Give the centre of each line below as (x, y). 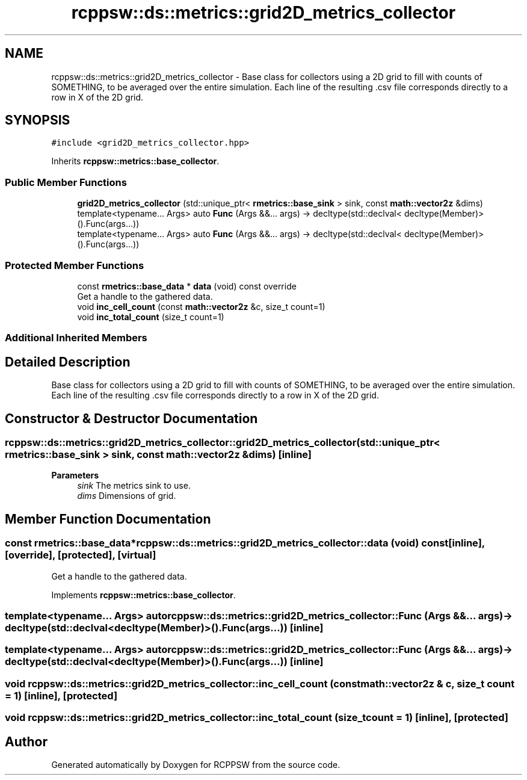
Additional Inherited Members (76, 338)
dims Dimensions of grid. (127, 496)
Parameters (75, 475)
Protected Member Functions (75, 265)
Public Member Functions (66, 182)
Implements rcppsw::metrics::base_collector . (143, 595)
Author (26, 741)
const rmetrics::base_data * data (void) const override (187, 286)
